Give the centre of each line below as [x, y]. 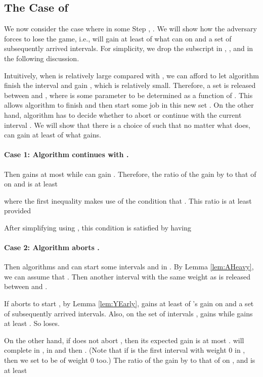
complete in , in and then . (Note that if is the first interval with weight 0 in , [125, 350]
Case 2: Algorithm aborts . [52, 247]
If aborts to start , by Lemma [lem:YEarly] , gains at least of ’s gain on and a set [129, 303]
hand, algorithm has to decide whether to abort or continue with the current [123, 114]
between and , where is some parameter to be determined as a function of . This [128, 95]
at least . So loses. [32, 323]
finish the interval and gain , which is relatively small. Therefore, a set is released [130, 85]
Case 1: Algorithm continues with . [67, 154]
